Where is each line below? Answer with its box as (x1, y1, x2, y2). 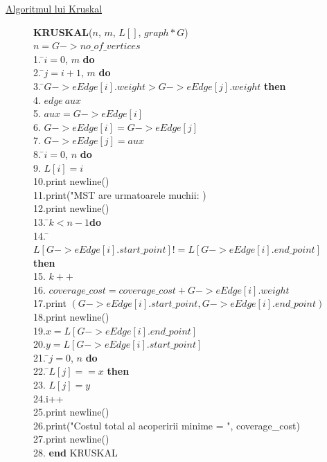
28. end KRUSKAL (33, 445, 118, 459)
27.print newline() (33, 432, 109, 446)
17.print (33, 296, 67, 310)
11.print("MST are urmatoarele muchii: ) (33, 187, 206, 202)
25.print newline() (33, 405, 109, 419)
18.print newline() (33, 310, 109, 324)
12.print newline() (33, 201, 109, 215)
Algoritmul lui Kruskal (6, 1, 103, 15)
